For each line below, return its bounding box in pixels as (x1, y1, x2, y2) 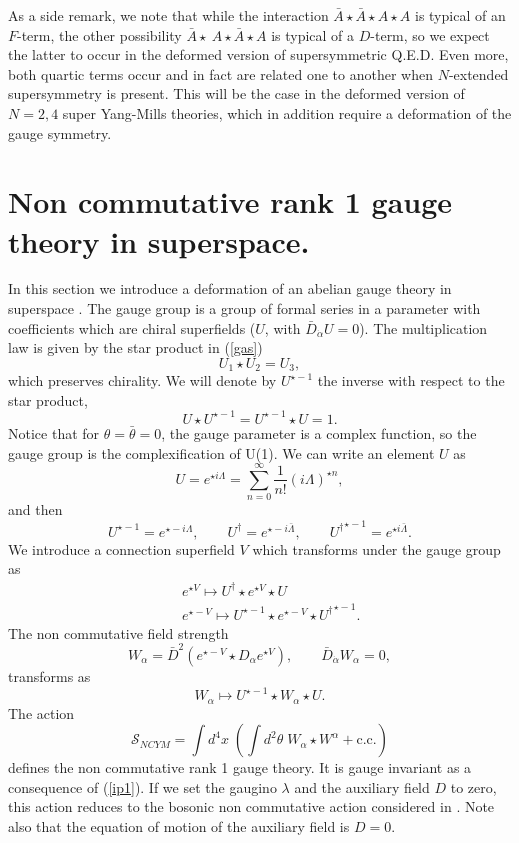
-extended (448, 63, 509, 84)
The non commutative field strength (8, 622, 229, 643)
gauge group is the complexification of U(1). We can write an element (8, 442, 435, 463)
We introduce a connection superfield (8, 538, 235, 559)
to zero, (450, 776, 497, 797)
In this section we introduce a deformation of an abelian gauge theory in (8, 278, 452, 299)
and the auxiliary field (294, 776, 430, 797)
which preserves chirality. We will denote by (8, 370, 277, 391)
